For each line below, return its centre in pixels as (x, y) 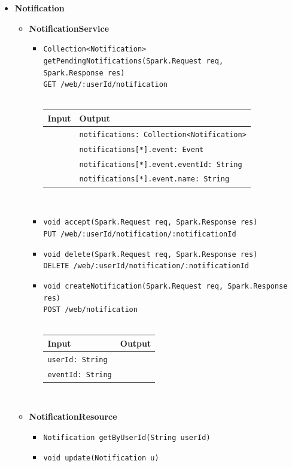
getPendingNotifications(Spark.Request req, (133, 61)
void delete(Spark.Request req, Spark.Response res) (150, 254)
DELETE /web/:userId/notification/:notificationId (146, 266)
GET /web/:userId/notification (105, 85)
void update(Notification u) (101, 458)
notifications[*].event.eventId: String (161, 164)
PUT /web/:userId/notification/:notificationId (140, 234)
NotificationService (69, 28)
